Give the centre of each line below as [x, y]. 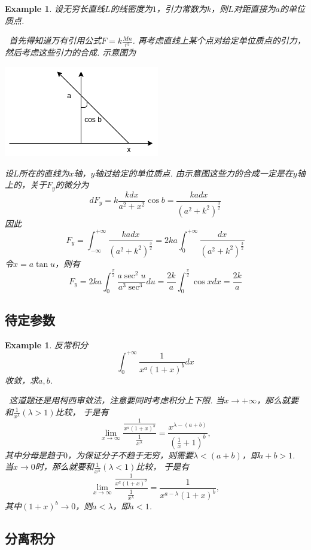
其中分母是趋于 [34, 455]
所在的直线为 [44, 173]
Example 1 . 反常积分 [47, 344]
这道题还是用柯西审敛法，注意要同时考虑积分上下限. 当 [117, 400]
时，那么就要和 [64, 467]
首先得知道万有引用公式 [55, 40]
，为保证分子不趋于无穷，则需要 [130, 455]
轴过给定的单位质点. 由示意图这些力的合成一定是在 [194, 173]
